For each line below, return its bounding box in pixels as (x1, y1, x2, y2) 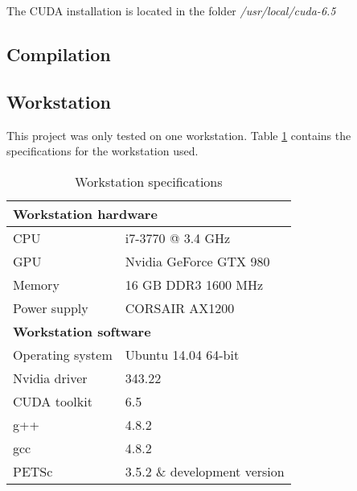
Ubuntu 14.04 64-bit (125, 345, 240, 364)
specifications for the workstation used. (6, 142, 199, 159)
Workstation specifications (75, 171, 223, 191)
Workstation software (13, 321, 151, 340)
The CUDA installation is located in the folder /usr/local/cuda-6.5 (6, 2, 336, 19)
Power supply (13, 298, 88, 317)
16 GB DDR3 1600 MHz (125, 274, 263, 294)
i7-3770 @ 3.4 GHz (125, 228, 231, 247)
